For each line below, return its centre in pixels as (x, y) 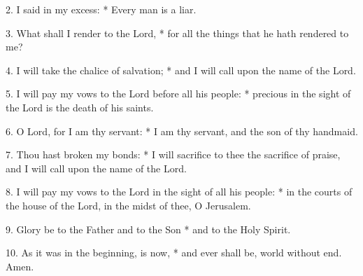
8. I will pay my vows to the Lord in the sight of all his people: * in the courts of (179, 192)
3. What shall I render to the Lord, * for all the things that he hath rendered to (177, 33)
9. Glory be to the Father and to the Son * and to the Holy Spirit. (148, 229)
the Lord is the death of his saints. (80, 107)
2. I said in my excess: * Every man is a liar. (101, 9)
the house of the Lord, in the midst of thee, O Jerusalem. (128, 205)
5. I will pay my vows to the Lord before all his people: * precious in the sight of (178, 94)
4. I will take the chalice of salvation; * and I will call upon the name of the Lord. (181, 70)
